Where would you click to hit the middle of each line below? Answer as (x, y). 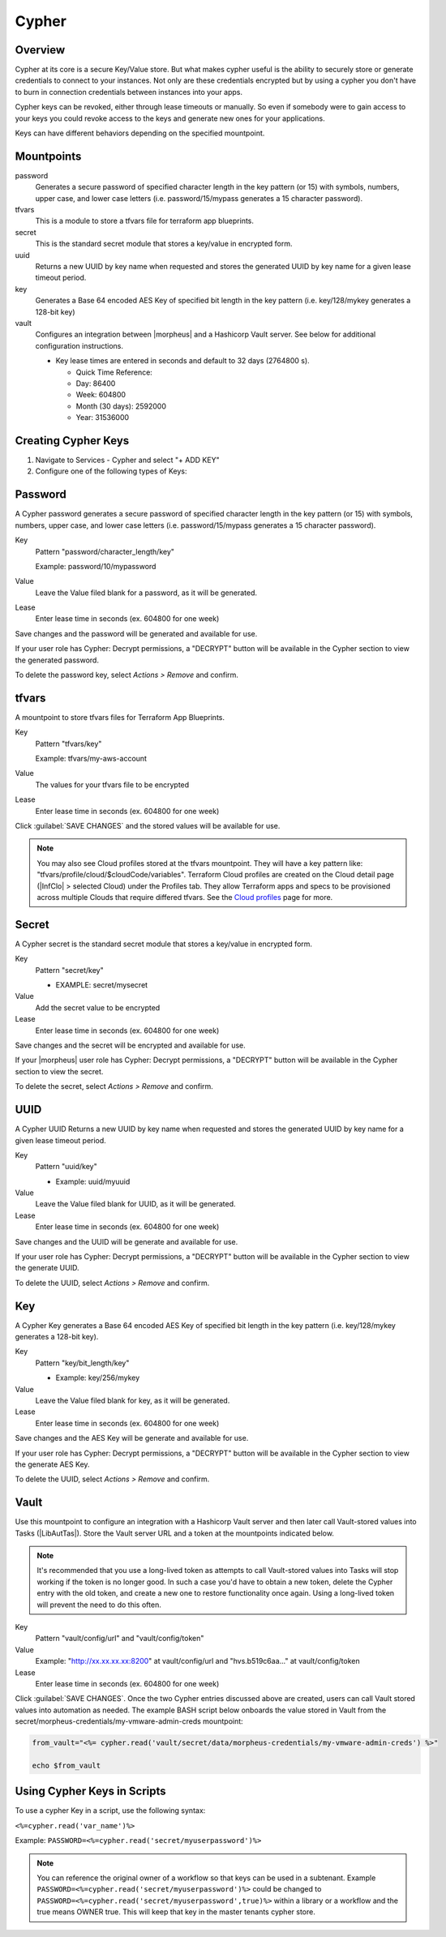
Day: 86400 (96, 383)
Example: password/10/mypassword (96, 566)
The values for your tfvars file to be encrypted (112, 784)
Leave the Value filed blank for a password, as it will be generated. (146, 593)
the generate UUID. (47, 1268)
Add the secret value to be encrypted (98, 1007)
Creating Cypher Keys (72, 441)
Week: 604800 (101, 395)
